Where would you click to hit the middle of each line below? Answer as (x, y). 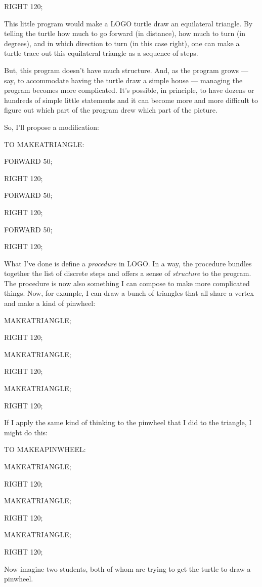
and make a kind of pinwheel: (50, 303)
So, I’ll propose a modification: (52, 127)
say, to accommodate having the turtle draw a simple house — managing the (123, 80)
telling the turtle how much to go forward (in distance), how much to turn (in (125, 33)
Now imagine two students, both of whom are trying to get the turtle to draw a (127, 568)
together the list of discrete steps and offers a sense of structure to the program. (128, 273)
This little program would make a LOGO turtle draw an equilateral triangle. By (128, 23)
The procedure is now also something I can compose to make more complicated (127, 283)
